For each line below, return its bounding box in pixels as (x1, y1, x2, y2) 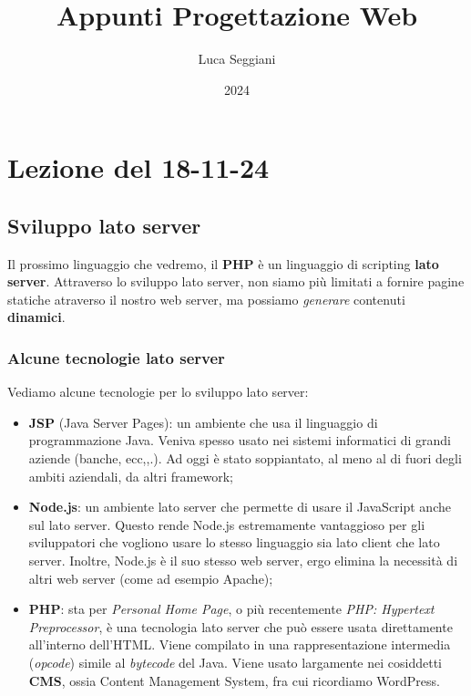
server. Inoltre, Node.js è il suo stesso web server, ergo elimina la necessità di (28, 551, 458, 570)
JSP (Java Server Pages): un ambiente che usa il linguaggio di (28, 412, 378, 431)
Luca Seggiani (198, 49, 276, 68)
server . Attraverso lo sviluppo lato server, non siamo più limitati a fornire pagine (7, 272, 465, 291)
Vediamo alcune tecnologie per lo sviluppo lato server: (7, 382, 309, 401)
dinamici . (7, 307, 66, 327)
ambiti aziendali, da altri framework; (28, 466, 233, 485)
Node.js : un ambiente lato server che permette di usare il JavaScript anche (28, 497, 451, 516)
